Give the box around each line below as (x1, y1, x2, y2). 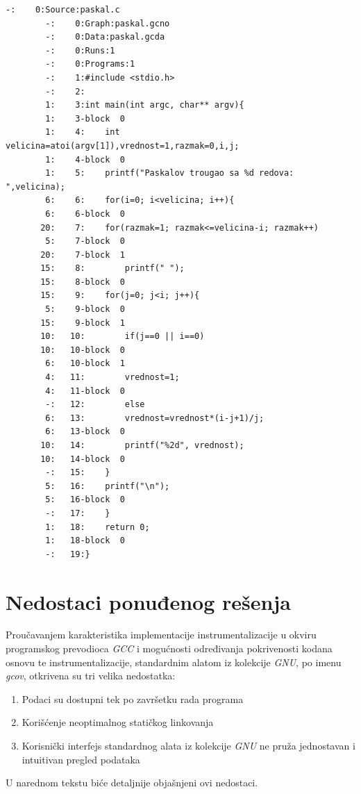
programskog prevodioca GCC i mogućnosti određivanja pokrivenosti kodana (6, 641, 333, 656)
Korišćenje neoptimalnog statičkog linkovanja (22, 715, 214, 729)
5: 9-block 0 (45, 304, 125, 315)
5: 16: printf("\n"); (45, 481, 170, 491)
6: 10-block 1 (45, 358, 125, 369)
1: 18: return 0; (45, 522, 150, 532)
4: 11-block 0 (45, 386, 125, 396)
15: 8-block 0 (40, 276, 125, 287)
